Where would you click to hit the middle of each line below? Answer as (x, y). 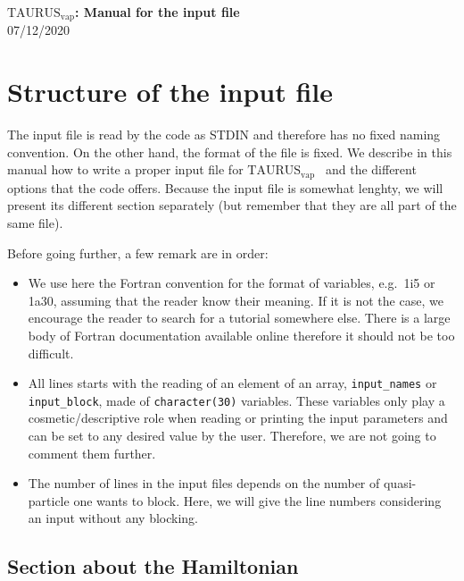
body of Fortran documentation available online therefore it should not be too (241, 335)
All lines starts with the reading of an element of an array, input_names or (232, 383)
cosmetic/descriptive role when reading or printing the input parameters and (238, 418)
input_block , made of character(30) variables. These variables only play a (236, 400)
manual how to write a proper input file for (125, 169)
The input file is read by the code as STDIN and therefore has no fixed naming (224, 135)
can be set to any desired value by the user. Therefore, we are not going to (232, 436)
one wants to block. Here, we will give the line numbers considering (257, 500)
